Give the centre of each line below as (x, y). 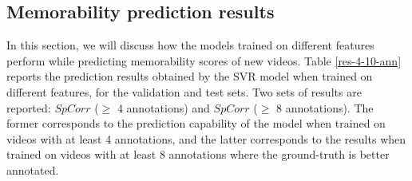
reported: (29, 107)
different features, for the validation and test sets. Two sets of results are (184, 91)
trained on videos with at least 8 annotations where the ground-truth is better (198, 154)
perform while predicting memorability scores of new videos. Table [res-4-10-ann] (204, 60)
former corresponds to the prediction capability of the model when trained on (196, 123)
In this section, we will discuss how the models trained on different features (190, 45)
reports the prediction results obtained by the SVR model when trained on (190, 76)
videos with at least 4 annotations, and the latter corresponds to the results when (206, 138)
